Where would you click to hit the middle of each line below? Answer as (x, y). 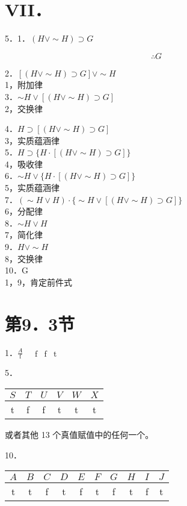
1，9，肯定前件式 (38, 282)
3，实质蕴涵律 (32, 140)
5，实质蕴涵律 (32, 188)
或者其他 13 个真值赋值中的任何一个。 (79, 434)
